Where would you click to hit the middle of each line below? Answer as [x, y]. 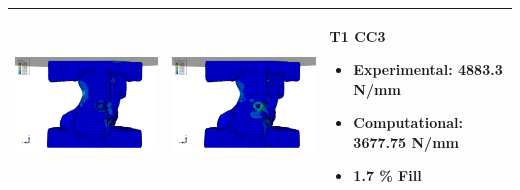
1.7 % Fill [387, 175]
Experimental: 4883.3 [428, 69]
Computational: [408, 122]
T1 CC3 [357, 35]
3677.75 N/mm [406, 141]
